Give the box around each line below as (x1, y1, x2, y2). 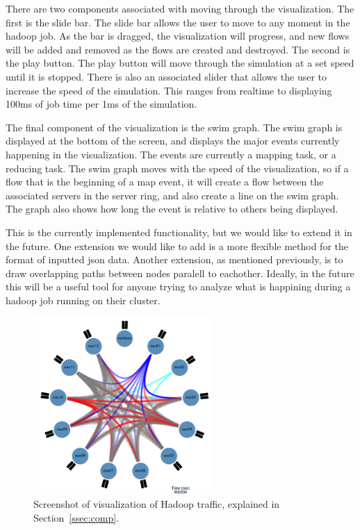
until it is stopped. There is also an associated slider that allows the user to (6, 69, 327, 83)
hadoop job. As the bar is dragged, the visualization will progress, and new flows (6, 28, 350, 43)
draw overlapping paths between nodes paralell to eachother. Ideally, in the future (6, 265, 354, 280)
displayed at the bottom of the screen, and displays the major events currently (6, 133, 340, 148)
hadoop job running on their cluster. (6, 292, 161, 307)
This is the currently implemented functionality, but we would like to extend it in (6, 224, 352, 239)
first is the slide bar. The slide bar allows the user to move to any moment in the (6, 15, 350, 29)
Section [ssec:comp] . (33, 510, 120, 524)
